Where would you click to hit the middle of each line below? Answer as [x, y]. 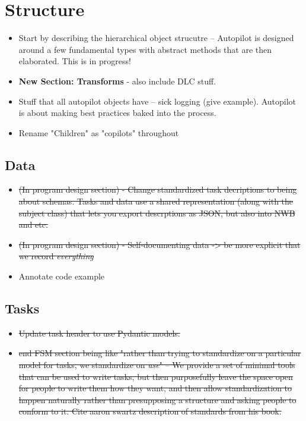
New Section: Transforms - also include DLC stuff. [117, 81]
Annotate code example [62, 276]
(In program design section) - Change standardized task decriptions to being [158, 189]
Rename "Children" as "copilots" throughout [99, 132]
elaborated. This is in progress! [75, 61]
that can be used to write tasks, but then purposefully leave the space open [156, 376]
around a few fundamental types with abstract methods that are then [145, 49]
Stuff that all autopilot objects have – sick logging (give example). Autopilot [157, 101]
